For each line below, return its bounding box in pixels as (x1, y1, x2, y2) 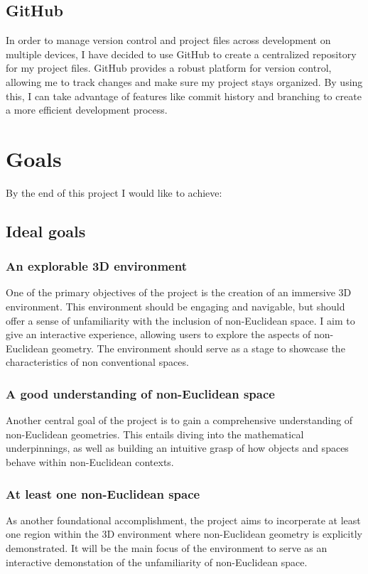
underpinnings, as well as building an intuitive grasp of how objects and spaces (6, 440, 349, 455)
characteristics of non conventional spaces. (6, 354, 189, 369)
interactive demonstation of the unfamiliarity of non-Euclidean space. (6, 554, 308, 569)
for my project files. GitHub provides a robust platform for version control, (6, 60, 332, 75)
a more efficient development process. (6, 102, 168, 117)
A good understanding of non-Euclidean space (6, 384, 275, 402)
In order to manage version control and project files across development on (6, 33, 331, 48)
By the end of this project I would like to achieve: (6, 185, 222, 200)
